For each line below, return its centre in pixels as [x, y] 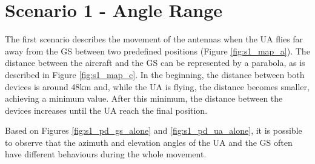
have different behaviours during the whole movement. [106, 154]
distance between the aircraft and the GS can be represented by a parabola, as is [155, 63]
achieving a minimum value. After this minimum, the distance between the [144, 98]
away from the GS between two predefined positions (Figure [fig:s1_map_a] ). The [157, 51]
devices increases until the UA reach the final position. [106, 110]
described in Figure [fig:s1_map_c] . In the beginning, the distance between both [155, 74]
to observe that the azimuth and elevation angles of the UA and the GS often [149, 142]
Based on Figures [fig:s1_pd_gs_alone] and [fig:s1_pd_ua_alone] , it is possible [154, 130]
